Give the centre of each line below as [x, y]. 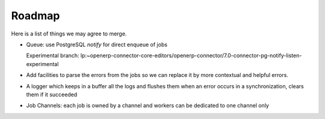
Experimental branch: [53, 56]
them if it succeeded [52, 94]
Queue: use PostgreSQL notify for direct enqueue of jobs [97, 44]
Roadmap [36, 16]
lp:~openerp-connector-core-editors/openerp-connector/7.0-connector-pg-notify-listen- [191, 56]
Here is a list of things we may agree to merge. [69, 34]
